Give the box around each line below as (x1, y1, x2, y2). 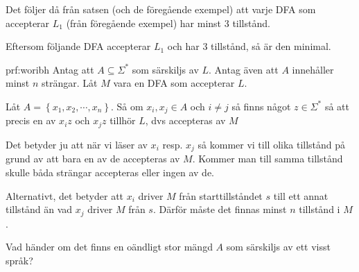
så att (324, 99, 349, 113)
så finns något (231, 99, 291, 113)
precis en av (6, 113, 56, 128)
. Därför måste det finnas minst (152, 202, 287, 216)
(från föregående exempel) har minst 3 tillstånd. (66, 15, 270, 30)
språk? (6, 253, 33, 267)
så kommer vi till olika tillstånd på (198, 137, 346, 151)
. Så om (110, 99, 143, 113)
